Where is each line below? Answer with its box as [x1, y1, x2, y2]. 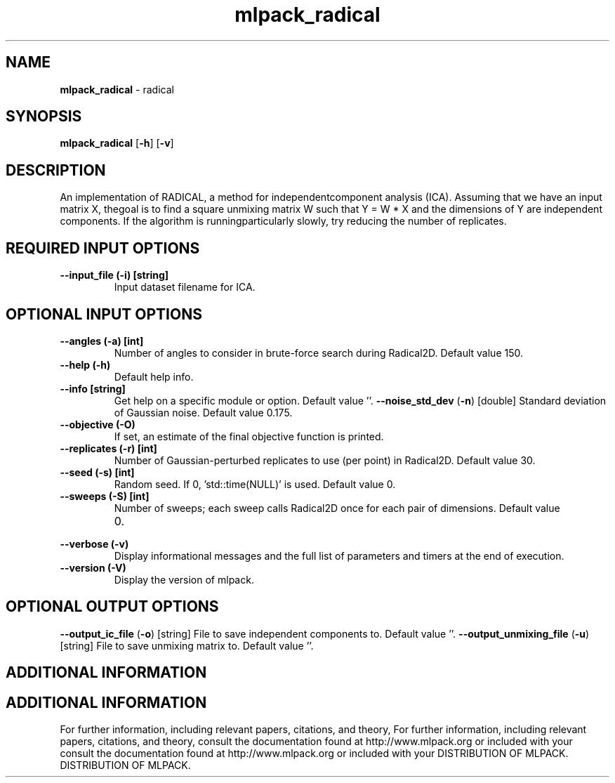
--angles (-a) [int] [60, 334, 144, 347]
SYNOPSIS [6, 107, 82, 126]
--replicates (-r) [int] [60, 442, 157, 454]
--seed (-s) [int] [60, 466, 135, 478]
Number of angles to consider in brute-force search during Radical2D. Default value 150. [114, 346, 523, 359]
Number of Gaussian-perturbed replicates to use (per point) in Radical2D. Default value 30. [114, 454, 536, 466]
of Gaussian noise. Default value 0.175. [114, 406, 293, 419]
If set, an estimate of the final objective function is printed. [114, 430, 384, 442]
